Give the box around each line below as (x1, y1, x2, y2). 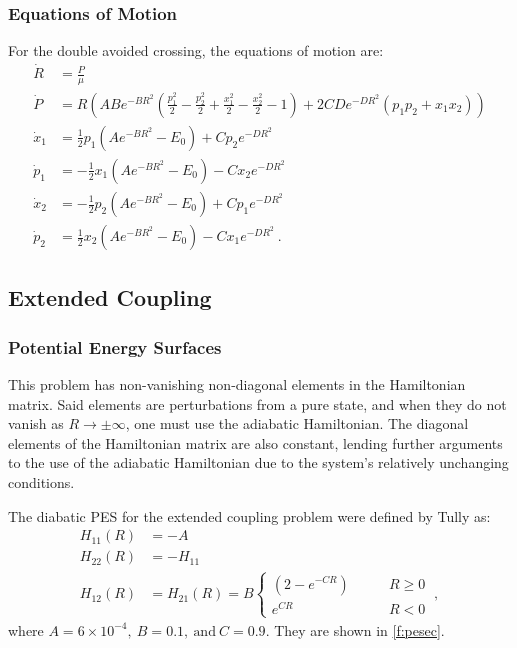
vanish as (8, 413, 64, 434)
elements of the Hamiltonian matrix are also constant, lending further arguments (8, 432, 503, 453)
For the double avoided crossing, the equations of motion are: (8, 40, 384, 61)
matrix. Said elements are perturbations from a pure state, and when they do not (8, 393, 507, 414)
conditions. (8, 472, 75, 493)
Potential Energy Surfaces (8, 334, 222, 359)
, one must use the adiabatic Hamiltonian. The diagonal (125, 413, 469, 434)
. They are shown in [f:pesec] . (265, 619, 445, 640)
